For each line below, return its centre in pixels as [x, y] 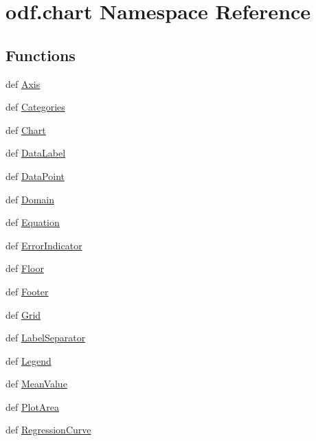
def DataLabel [36, 153]
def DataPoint [35, 176]
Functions [41, 55]
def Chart [26, 129]
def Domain [30, 199]
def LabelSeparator [46, 338]
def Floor [25, 268]
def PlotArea [33, 406]
